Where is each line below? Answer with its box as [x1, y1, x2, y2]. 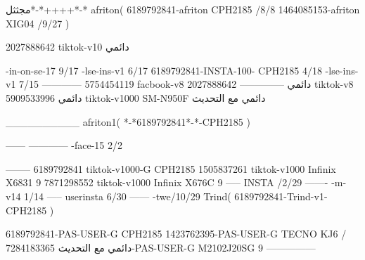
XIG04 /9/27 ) [6, 15, 70, 30]
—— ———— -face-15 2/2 [6, 138, 123, 152]
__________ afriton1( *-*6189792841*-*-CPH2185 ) [6, 114, 250, 129]
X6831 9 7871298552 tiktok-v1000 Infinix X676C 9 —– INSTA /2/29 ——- [6, 175, 328, 190]
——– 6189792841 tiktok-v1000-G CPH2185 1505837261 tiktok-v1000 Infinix [6, 161, 336, 176]
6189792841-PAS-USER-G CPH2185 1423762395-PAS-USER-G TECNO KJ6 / [6, 226, 347, 241]
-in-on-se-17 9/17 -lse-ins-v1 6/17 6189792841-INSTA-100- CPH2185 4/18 [6, 63, 322, 77]
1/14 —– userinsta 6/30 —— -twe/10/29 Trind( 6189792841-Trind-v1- [24, 188, 328, 203]
